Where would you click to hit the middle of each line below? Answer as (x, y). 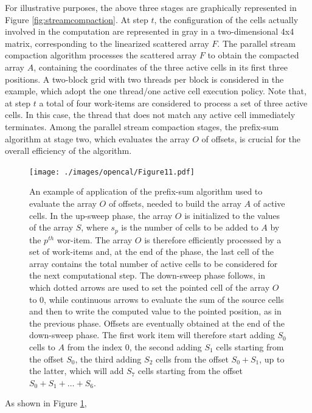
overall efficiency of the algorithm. (68, 151)
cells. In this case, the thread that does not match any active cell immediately (150, 115)
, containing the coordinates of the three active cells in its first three (161, 67)
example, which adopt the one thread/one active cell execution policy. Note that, (156, 91)
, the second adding (165, 346)
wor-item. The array (95, 239)
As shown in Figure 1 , (46, 403)
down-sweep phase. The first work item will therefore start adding (152, 335)
